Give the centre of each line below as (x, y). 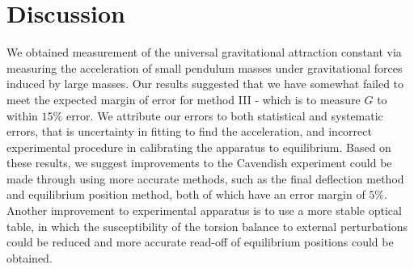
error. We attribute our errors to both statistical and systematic (224, 115)
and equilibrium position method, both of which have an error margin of (186, 194)
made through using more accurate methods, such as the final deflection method (205, 178)
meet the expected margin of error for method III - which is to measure (184, 99)
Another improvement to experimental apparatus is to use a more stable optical (204, 210)
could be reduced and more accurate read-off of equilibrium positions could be (200, 242)
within (22, 115)
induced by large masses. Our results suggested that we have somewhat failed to (205, 84)
